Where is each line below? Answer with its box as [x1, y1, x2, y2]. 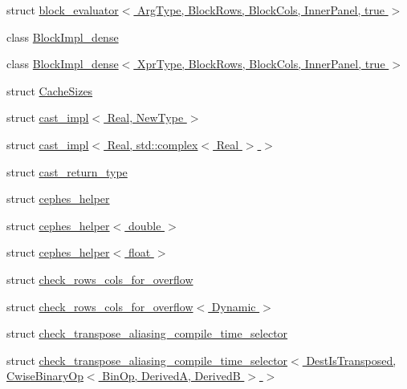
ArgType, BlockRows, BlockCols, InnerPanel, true [137, 2, 385, 18]
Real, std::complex [107, 136, 198, 152]
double [128, 217, 161, 233]
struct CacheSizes [6, 82, 93, 99]
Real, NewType [107, 109, 184, 126]
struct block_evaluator [6, 2, 119, 18]
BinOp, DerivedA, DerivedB [102, 367, 241, 384]
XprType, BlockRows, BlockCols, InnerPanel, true [136, 55, 385, 72]
